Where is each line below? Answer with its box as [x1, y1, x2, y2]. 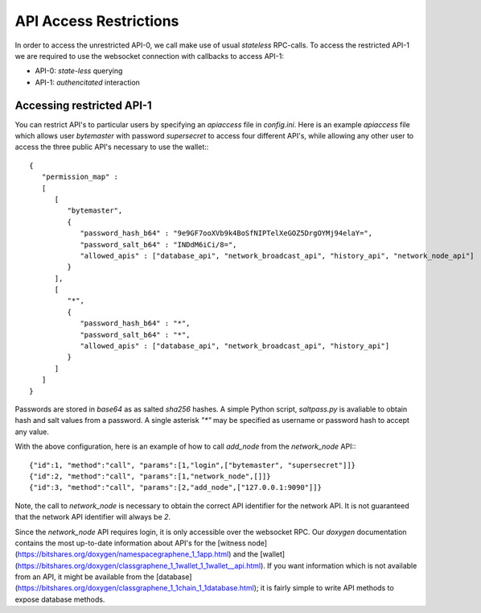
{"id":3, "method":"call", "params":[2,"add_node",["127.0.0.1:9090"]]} [29, 483, 322, 492]
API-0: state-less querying [35, 66, 123, 76]
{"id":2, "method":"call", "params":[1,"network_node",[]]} [29, 471, 271, 481]
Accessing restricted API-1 [14, 98, 152, 112]
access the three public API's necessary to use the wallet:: [14, 142, 209, 152]
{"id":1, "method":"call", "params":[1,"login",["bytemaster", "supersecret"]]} [29, 460, 356, 470]
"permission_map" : [41, 172, 119, 181]
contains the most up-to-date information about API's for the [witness [14, 538, 246, 548]
